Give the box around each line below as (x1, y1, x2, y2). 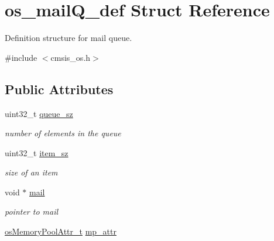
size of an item (5, 166, 58, 178)
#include (5, 51, 37, 63)
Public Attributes (5, 80, 114, 98)
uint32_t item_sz (5, 146, 68, 159)
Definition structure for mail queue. (5, 32, 132, 44)
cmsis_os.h (50, 51, 91, 63)
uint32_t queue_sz (5, 107, 73, 119)
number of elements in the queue (5, 127, 121, 139)
